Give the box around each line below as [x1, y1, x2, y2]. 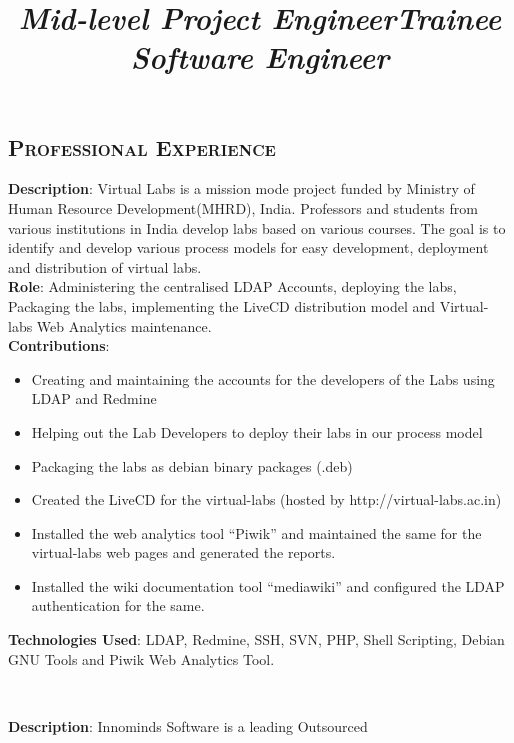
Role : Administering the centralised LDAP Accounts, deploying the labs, [8, 276, 457, 297]
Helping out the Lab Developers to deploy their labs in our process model [31, 421, 483, 442]
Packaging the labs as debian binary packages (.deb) [31, 455, 353, 476]
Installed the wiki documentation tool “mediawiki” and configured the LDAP [31, 575, 505, 596]
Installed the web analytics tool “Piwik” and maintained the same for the [31, 522, 482, 543]
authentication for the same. [31, 595, 205, 616]
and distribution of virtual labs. [8, 256, 202, 277]
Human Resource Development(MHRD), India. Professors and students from [8, 197, 478, 218]
